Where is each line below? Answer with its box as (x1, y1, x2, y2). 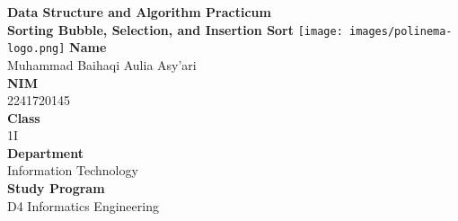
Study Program (7, 179, 105, 198)
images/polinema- (348, 24, 453, 38)
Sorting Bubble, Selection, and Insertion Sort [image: (7, 20, 343, 39)
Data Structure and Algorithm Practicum (7, 3, 271, 21)
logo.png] (7, 42, 66, 56)
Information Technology (7, 161, 138, 180)
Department (7, 143, 84, 162)
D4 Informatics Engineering (7, 196, 159, 215)
